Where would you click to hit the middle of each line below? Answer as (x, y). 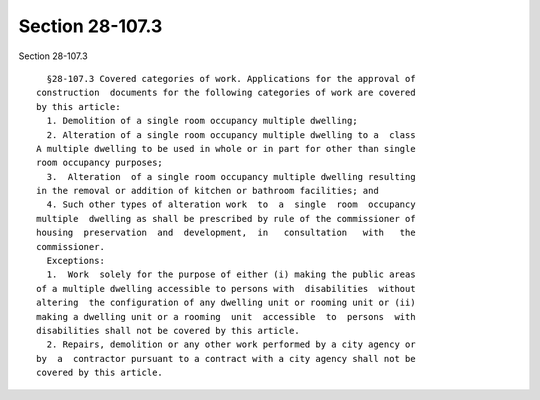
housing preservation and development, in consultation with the (226, 233)
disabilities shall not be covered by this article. (168, 330)
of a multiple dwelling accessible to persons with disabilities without (226, 288)
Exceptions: (75, 261)
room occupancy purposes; (100, 163)
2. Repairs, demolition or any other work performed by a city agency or (231, 344)
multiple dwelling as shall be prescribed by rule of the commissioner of (226, 218)
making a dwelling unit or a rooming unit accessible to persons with (226, 316)
